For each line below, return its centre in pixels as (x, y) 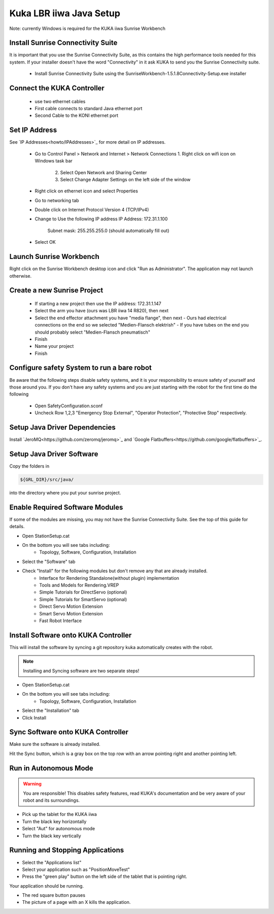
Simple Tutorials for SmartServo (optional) (83, 599)
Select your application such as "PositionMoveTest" (76, 869)
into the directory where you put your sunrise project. (65, 493)
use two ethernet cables (60, 101)
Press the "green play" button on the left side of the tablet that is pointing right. (105, 876)
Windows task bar (54, 161)
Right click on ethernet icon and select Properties (86, 191)
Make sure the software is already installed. (55, 744)
